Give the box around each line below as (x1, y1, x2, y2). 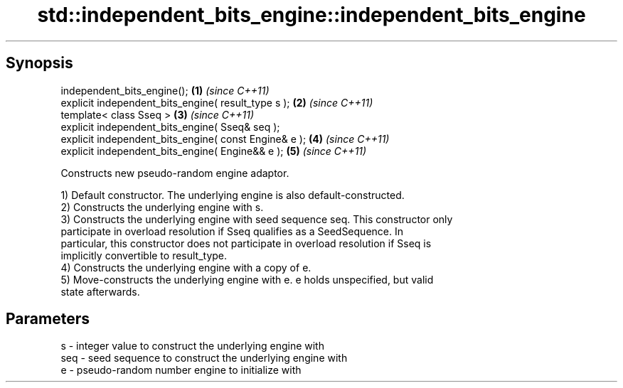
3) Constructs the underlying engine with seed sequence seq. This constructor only (60, 212, 453, 225)
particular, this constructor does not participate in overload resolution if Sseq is (60, 237, 432, 249)
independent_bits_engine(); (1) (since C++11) (60, 84, 270, 97)
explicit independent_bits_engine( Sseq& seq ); (60, 120, 280, 133)
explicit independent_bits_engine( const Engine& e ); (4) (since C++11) (60, 132, 390, 145)
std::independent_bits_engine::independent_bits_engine (37, 3, 586, 27)
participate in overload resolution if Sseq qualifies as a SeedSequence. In (60, 225, 403, 237)
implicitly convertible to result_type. (60, 249, 228, 262)
